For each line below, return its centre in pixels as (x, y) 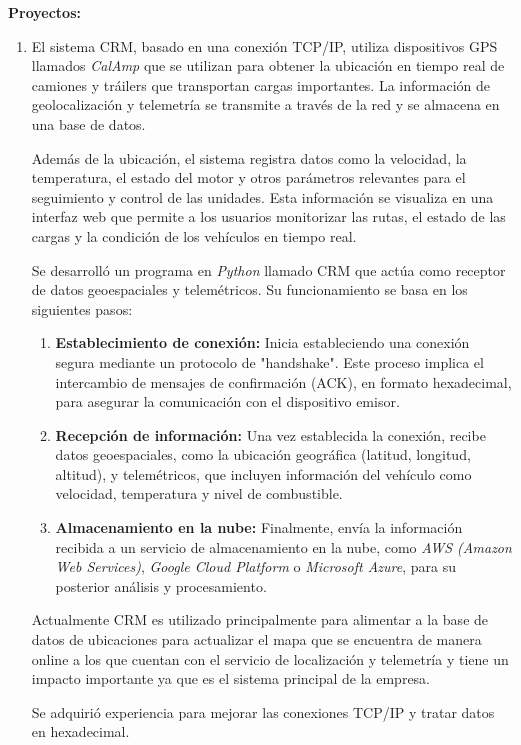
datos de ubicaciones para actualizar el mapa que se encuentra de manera (256, 639)
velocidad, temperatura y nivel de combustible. (199, 493)
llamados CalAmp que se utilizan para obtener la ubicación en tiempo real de (268, 65)
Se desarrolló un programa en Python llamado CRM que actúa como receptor (268, 269)
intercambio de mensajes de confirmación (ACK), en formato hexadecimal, (283, 381)
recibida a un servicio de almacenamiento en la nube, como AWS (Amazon (283, 546)
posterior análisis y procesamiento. (161, 585)
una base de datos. (88, 123)
